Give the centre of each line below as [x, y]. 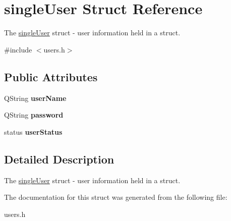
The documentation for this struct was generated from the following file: [116, 197]
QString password [34, 115]
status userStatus [33, 131]
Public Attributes [51, 76]
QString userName [35, 98]
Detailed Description [59, 159]
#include [18, 49]
